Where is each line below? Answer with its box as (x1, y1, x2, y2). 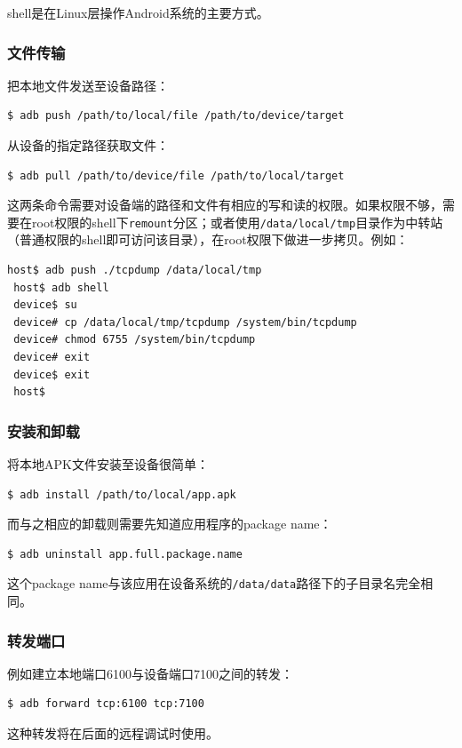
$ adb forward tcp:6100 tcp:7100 (7, 697, 204, 711)
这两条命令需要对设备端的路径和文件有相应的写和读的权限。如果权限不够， (7, 195, 442, 214)
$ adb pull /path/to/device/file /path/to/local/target (7, 169, 345, 182)
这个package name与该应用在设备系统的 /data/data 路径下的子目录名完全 (7, 574, 421, 593)
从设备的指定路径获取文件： (7, 136, 169, 154)
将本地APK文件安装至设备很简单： (7, 455, 209, 473)
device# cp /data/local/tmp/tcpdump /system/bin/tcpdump (13, 315, 357, 329)
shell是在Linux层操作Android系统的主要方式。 (7, 4, 269, 21)
